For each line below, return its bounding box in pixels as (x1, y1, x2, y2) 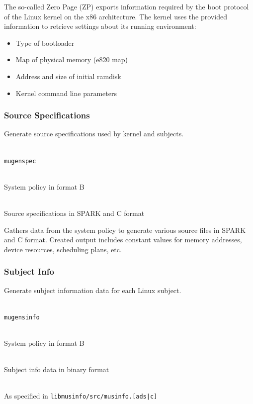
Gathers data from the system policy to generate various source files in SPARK (4, 224, 246, 235)
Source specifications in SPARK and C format (4, 208, 145, 218)
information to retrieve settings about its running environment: (4, 21, 196, 31)
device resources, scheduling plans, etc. (4, 244, 122, 254)
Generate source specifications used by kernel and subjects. (4, 128, 184, 139)
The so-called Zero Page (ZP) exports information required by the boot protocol (4, 1, 249, 11)
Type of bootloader (15, 37, 75, 48)
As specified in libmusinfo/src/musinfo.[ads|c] (4, 391, 158, 401)
